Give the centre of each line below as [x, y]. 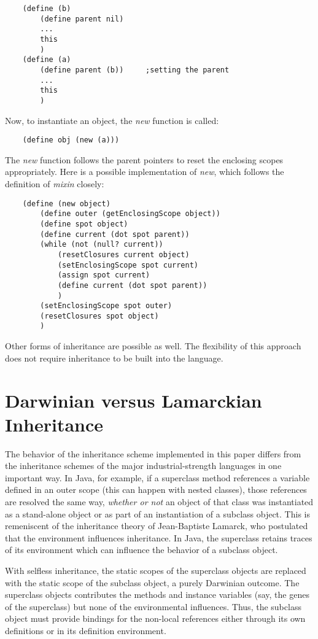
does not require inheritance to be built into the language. [114, 358]
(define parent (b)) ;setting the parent [135, 70]
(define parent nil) [82, 19]
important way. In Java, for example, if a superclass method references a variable [157, 477]
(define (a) [47, 60]
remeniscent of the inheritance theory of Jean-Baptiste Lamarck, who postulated [157, 526]
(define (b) [47, 9]
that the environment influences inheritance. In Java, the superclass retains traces [159, 537]
